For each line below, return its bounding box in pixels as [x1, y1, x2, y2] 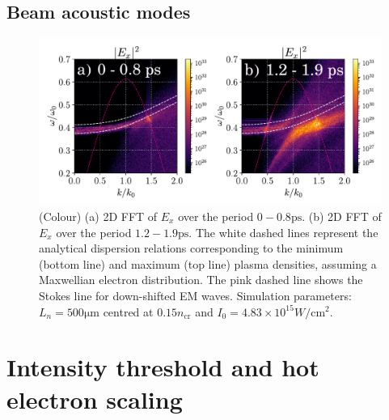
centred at [103, 303, 154, 320]
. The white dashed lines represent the [188, 223, 378, 240]
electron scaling [6, 382, 183, 415]
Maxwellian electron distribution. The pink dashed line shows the [39, 271, 363, 288]
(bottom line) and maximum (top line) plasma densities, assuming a [39, 255, 377, 272]
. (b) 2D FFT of [302, 208, 382, 224]
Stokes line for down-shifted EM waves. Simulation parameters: [39, 286, 352, 303]
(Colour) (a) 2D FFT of [39, 208, 158, 224]
